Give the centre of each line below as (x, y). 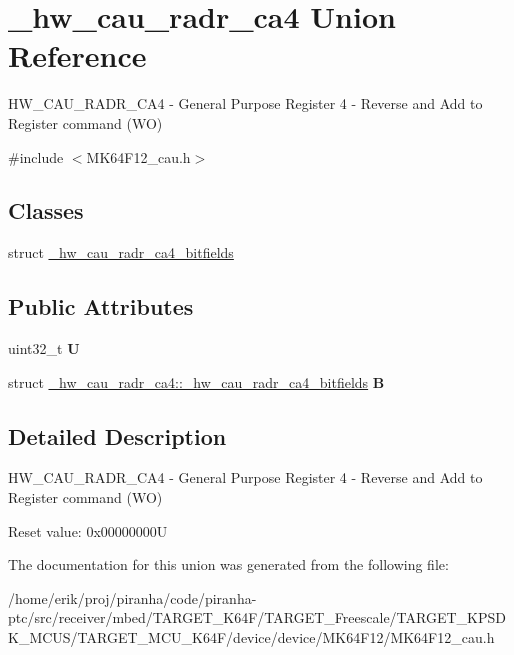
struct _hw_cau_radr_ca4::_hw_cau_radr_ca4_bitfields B (196, 381)
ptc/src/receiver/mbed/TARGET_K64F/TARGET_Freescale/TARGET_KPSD (257, 617)
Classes (46, 210)
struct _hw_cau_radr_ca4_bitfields (121, 252)
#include (36, 156)
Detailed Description (117, 435)
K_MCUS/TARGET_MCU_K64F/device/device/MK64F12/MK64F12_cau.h (251, 637)
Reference (77, 55)
